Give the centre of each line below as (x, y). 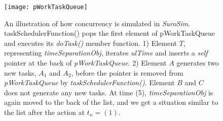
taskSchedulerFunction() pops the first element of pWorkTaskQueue (109, 33)
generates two (198, 63)
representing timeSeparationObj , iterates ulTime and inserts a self (106, 53)
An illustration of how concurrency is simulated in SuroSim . (97, 23)
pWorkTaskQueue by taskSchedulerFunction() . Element (89, 82)
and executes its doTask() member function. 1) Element (91, 43)
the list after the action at (45, 112)
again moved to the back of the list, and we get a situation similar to (111, 102)
